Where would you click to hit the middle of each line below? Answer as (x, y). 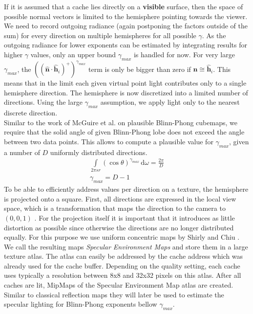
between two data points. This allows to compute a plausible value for (109, 142)
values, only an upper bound (73, 54)
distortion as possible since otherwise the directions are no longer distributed (119, 227)
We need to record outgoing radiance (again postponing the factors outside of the (126, 26)
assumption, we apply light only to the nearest (170, 102)
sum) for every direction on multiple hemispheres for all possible (100, 35)
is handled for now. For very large (184, 54)
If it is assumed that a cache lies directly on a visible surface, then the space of (124, 6)
